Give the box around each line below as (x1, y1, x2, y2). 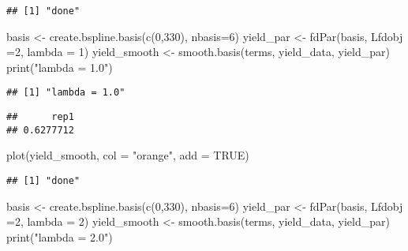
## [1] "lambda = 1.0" (6, 87, 125, 99)
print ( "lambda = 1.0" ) (6, 58, 113, 75)
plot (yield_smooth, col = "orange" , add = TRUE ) (6, 147, 249, 163)
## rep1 (6, 111, 74, 123)
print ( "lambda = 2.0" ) (6, 228, 113, 245)
